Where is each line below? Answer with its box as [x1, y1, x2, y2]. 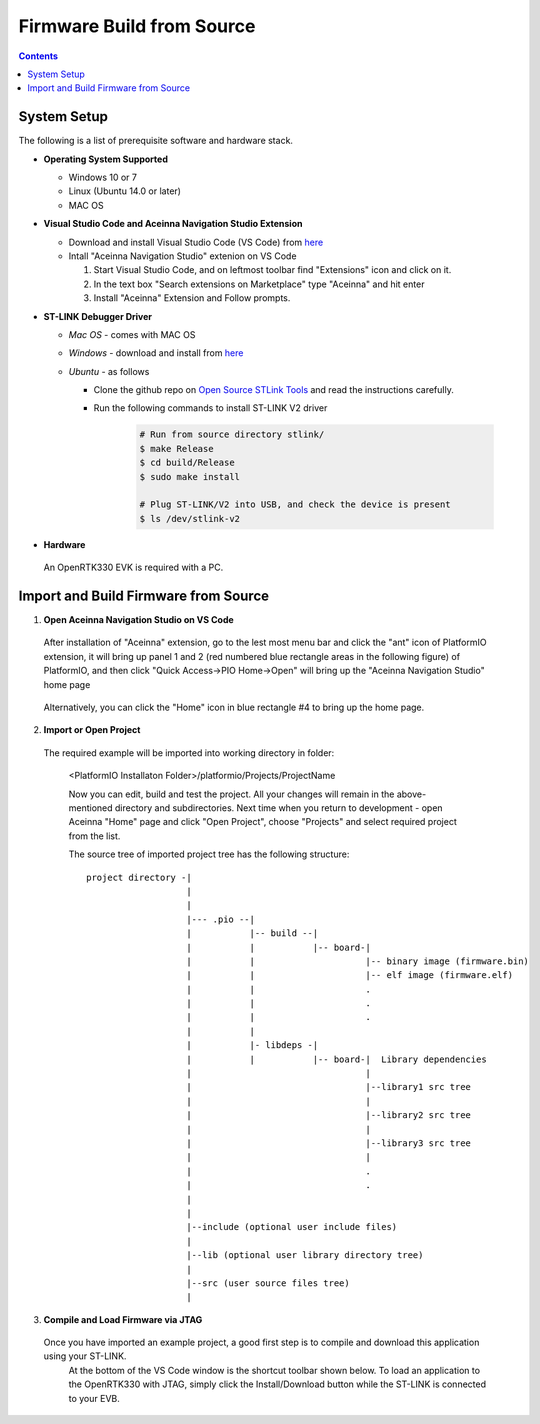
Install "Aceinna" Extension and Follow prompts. [93, 292, 291, 304]
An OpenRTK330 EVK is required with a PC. [43, 561, 224, 574]
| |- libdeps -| [186, 1040, 319, 1051]
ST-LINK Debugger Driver [43, 310, 153, 322]
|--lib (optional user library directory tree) [186, 1250, 424, 1261]
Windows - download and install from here [68, 347, 244, 359]
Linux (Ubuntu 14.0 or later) [68, 185, 182, 197]
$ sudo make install [139, 471, 240, 482]
